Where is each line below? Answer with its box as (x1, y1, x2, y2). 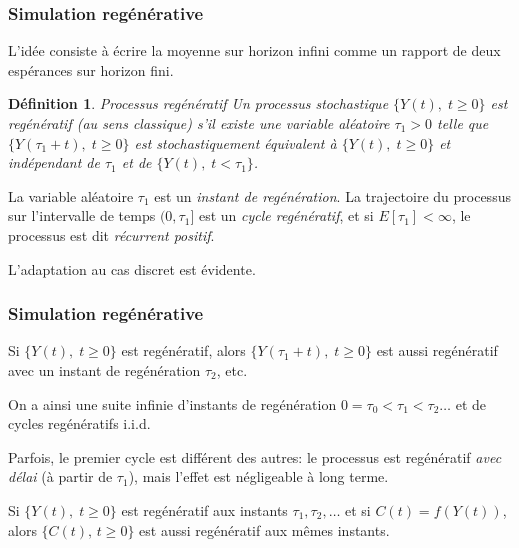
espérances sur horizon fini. (8, 59, 174, 80)
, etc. (216, 359, 248, 380)
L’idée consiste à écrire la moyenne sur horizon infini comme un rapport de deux (8, 40, 501, 61)
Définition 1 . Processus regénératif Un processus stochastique (8, 93, 389, 114)
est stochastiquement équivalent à (134, 132, 337, 153)
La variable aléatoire (8, 185, 134, 206)
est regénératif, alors (121, 340, 246, 361)
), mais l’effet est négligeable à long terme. (128, 466, 389, 487)
